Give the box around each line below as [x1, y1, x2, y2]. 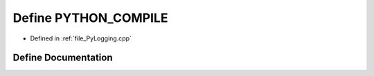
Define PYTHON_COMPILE [12, 10, 168, 25]
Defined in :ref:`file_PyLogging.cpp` [30, 34, 132, 42]
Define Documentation [12, 52, 113, 64]
